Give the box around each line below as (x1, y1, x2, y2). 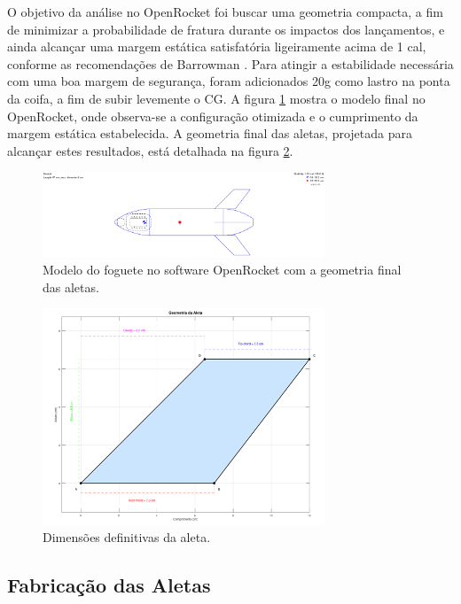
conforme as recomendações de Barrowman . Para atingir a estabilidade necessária (7, 54, 454, 73)
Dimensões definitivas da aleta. (43, 528, 211, 546)
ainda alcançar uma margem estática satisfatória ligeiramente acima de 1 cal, (7, 37, 426, 56)
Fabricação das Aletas (7, 571, 211, 599)
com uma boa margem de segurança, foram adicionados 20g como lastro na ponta (7, 72, 450, 90)
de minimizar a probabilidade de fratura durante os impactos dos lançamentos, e (7, 19, 445, 38)
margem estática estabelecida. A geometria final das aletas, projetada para (7, 124, 412, 143)
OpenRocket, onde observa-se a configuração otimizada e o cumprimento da (7, 106, 418, 125)
